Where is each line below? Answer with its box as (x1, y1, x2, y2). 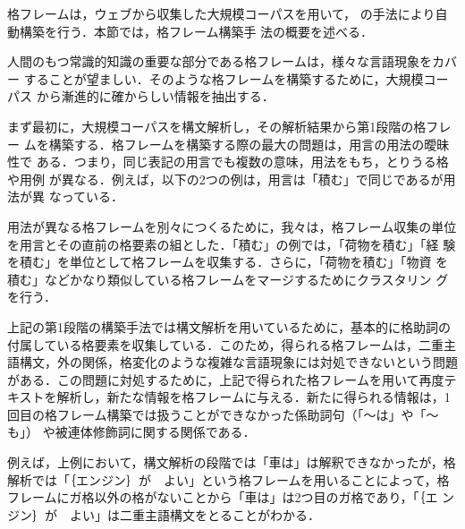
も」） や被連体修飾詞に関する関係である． (7, 422, 256, 441)
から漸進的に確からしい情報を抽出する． (36, 87, 275, 106)
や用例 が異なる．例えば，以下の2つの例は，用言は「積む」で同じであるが (7, 169, 444, 188)
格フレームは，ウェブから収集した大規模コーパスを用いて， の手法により (7, 4, 435, 22)
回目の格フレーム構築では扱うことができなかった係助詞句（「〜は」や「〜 (7, 405, 439, 423)
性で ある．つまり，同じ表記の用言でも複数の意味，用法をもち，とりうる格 (7, 152, 449, 171)
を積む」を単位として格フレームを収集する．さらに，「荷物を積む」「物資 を (7, 252, 449, 271)
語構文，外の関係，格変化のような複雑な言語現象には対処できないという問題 (7, 353, 458, 371)
